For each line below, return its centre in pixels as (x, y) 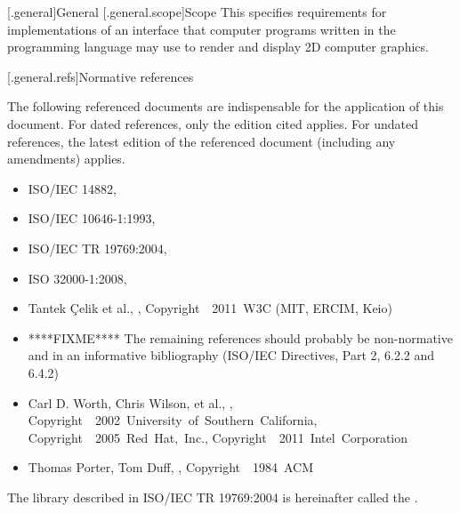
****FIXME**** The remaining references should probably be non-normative (240, 337)
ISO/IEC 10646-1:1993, (92, 218)
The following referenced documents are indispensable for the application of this (226, 106)
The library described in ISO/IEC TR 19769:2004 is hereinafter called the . (213, 497)
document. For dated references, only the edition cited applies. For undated (213, 123)
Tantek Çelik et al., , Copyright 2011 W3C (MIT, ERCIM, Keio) (210, 308)
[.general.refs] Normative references (101, 76)
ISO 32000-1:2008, (77, 278)
